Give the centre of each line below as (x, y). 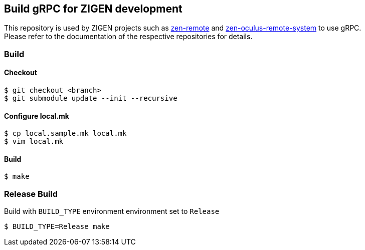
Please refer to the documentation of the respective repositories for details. (128, 37)
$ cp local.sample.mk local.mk (65, 134)
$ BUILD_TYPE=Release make (57, 227)
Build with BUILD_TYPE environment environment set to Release (112, 211)
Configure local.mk (37, 116)
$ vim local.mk (34, 142)
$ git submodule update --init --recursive (91, 98)
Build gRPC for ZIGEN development (93, 9)
